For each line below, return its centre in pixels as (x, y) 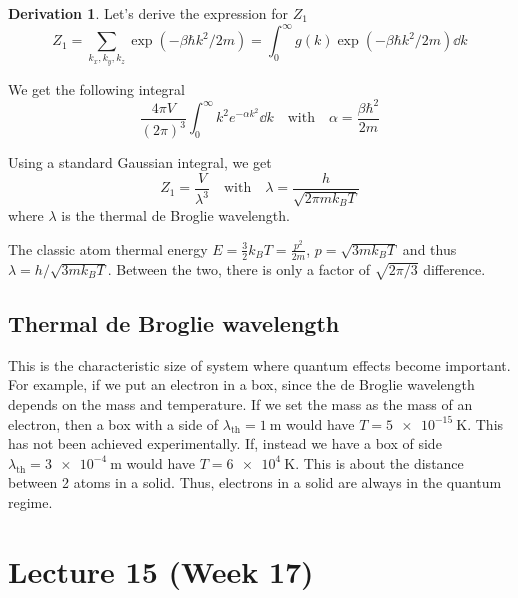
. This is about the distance (379, 462)
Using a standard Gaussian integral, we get (140, 162)
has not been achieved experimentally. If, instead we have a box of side (225, 443)
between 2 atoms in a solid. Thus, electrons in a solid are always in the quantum (255, 482)
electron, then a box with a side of (113, 423)
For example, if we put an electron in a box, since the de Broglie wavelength (241, 384)
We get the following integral (96, 88)
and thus (429, 248)
